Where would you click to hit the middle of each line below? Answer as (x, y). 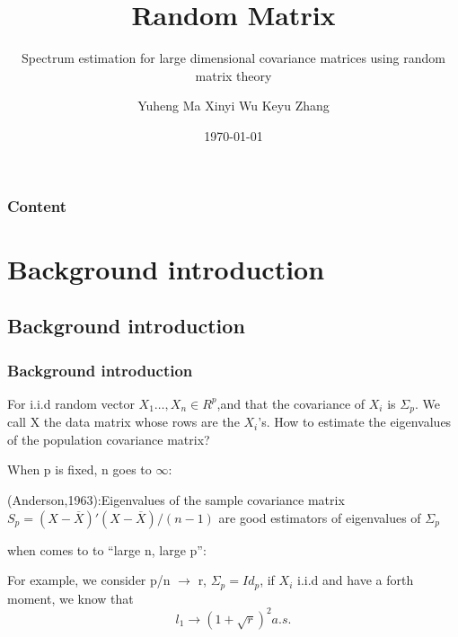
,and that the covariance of (291, 403)
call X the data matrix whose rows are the (123, 422)
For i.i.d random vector (71, 403)
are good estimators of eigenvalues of (320, 517)
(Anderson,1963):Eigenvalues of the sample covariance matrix (176, 500)
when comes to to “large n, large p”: (107, 549)
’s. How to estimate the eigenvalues (355, 422)
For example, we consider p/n (89, 580)
